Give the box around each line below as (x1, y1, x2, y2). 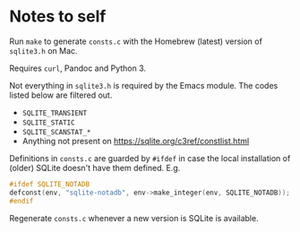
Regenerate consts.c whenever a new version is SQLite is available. (9, 212, 259, 223)
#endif (9, 196, 34, 205)
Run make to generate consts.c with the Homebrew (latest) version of (9, 36, 262, 47)
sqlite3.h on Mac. (9, 45, 78, 56)
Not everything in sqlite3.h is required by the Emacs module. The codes (9, 80, 279, 90)
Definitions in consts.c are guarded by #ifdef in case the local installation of (9, 152, 291, 163)
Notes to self (9, 6, 107, 27)
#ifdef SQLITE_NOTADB (9, 179, 90, 189)
